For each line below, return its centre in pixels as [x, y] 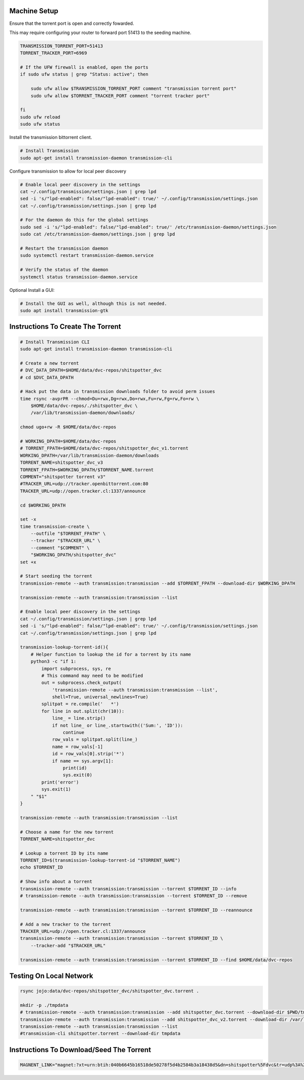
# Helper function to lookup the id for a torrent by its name [111, 654]
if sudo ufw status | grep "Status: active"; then [84, 74]
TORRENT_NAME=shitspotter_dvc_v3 [62, 463]
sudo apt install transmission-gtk [64, 310]
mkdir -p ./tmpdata [44, 1005]
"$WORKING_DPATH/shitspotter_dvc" [73, 555]
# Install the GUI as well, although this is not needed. [93, 303]
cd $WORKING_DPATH [43, 505]
